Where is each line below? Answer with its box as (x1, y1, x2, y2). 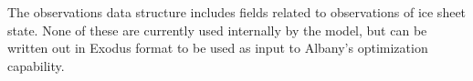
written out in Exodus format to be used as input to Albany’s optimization (7, 38, 428, 57)
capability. (7, 56, 65, 75)
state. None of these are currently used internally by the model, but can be (7, 20, 427, 39)
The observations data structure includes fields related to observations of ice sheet (7, 3, 467, 21)
